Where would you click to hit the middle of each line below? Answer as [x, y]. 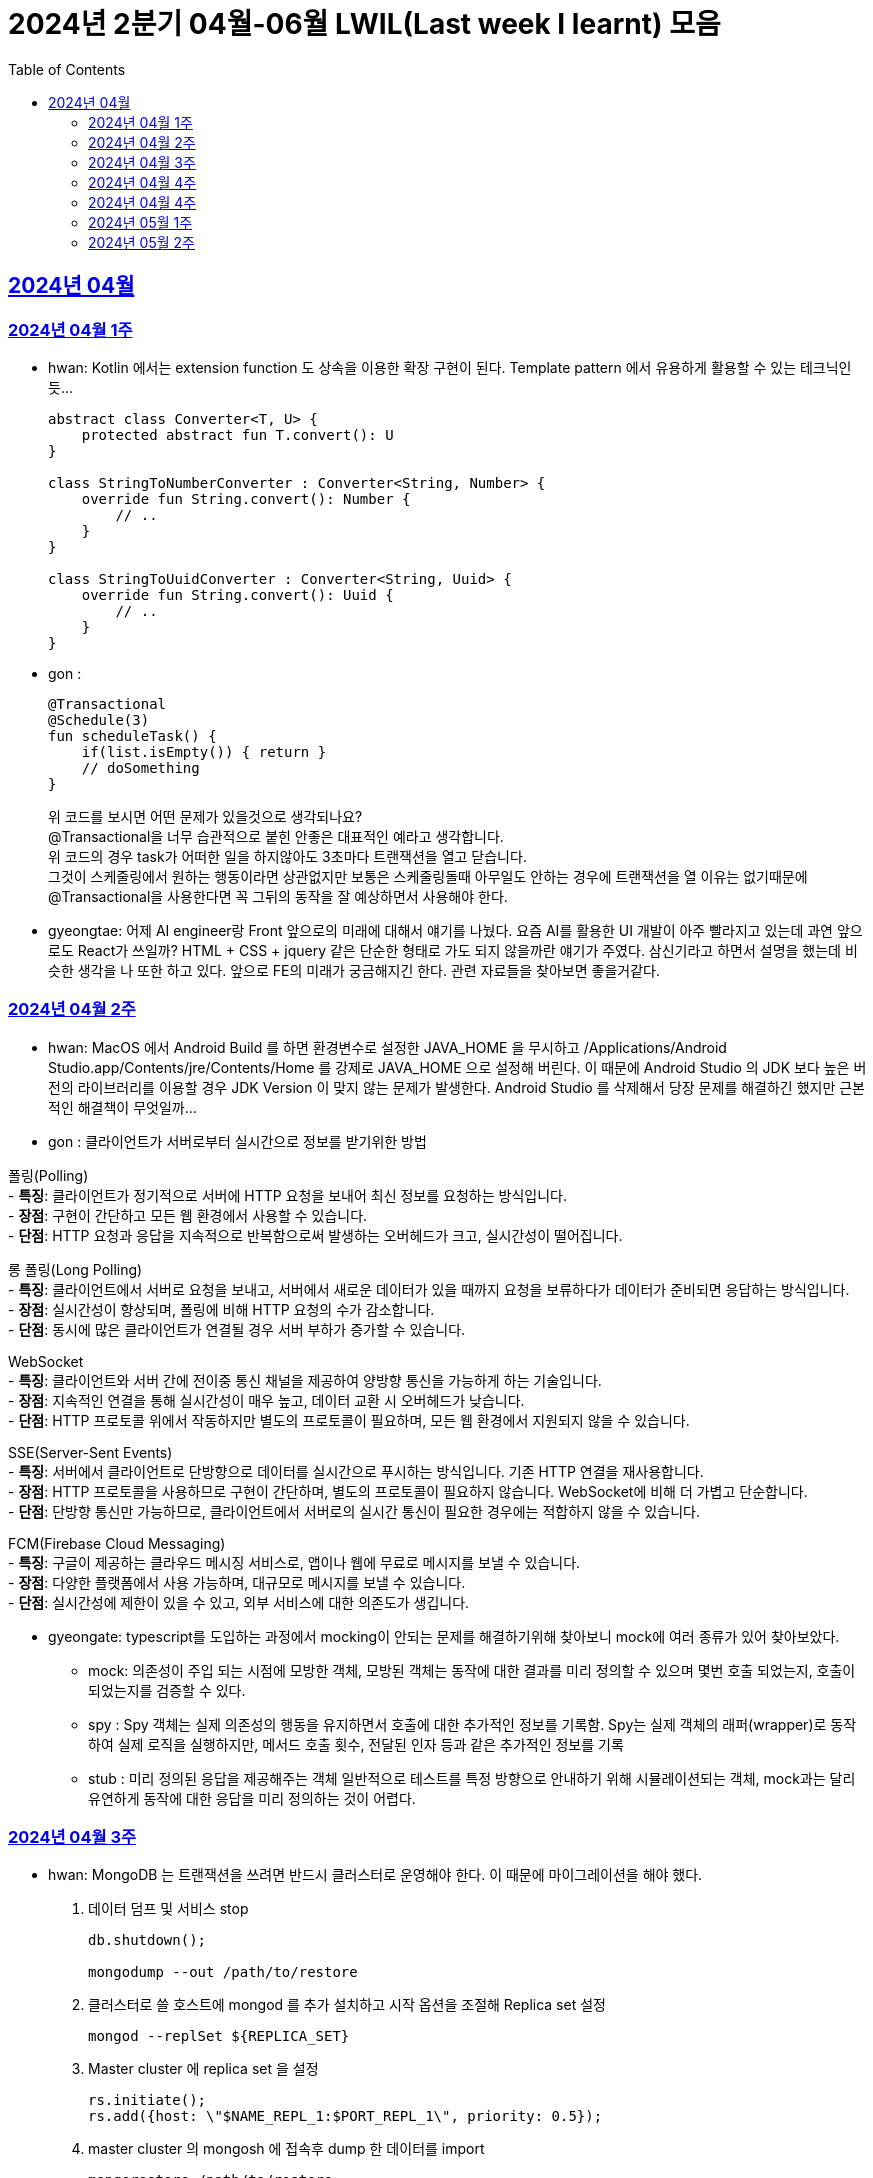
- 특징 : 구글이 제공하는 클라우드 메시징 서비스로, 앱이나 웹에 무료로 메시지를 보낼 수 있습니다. [294, 1562]
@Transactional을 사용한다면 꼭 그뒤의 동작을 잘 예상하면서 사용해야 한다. [278, 896]
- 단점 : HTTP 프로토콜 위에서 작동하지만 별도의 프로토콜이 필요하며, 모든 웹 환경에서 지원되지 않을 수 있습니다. [349, 1420]
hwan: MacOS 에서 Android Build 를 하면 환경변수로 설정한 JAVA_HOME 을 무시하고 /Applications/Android [387, 1047]
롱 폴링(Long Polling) [75, 1269]
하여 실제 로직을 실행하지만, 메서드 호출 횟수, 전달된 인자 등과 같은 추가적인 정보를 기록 [356, 1744]
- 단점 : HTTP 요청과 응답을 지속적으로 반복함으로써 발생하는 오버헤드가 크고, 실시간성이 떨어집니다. [315, 1235]
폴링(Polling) [48, 1175]
